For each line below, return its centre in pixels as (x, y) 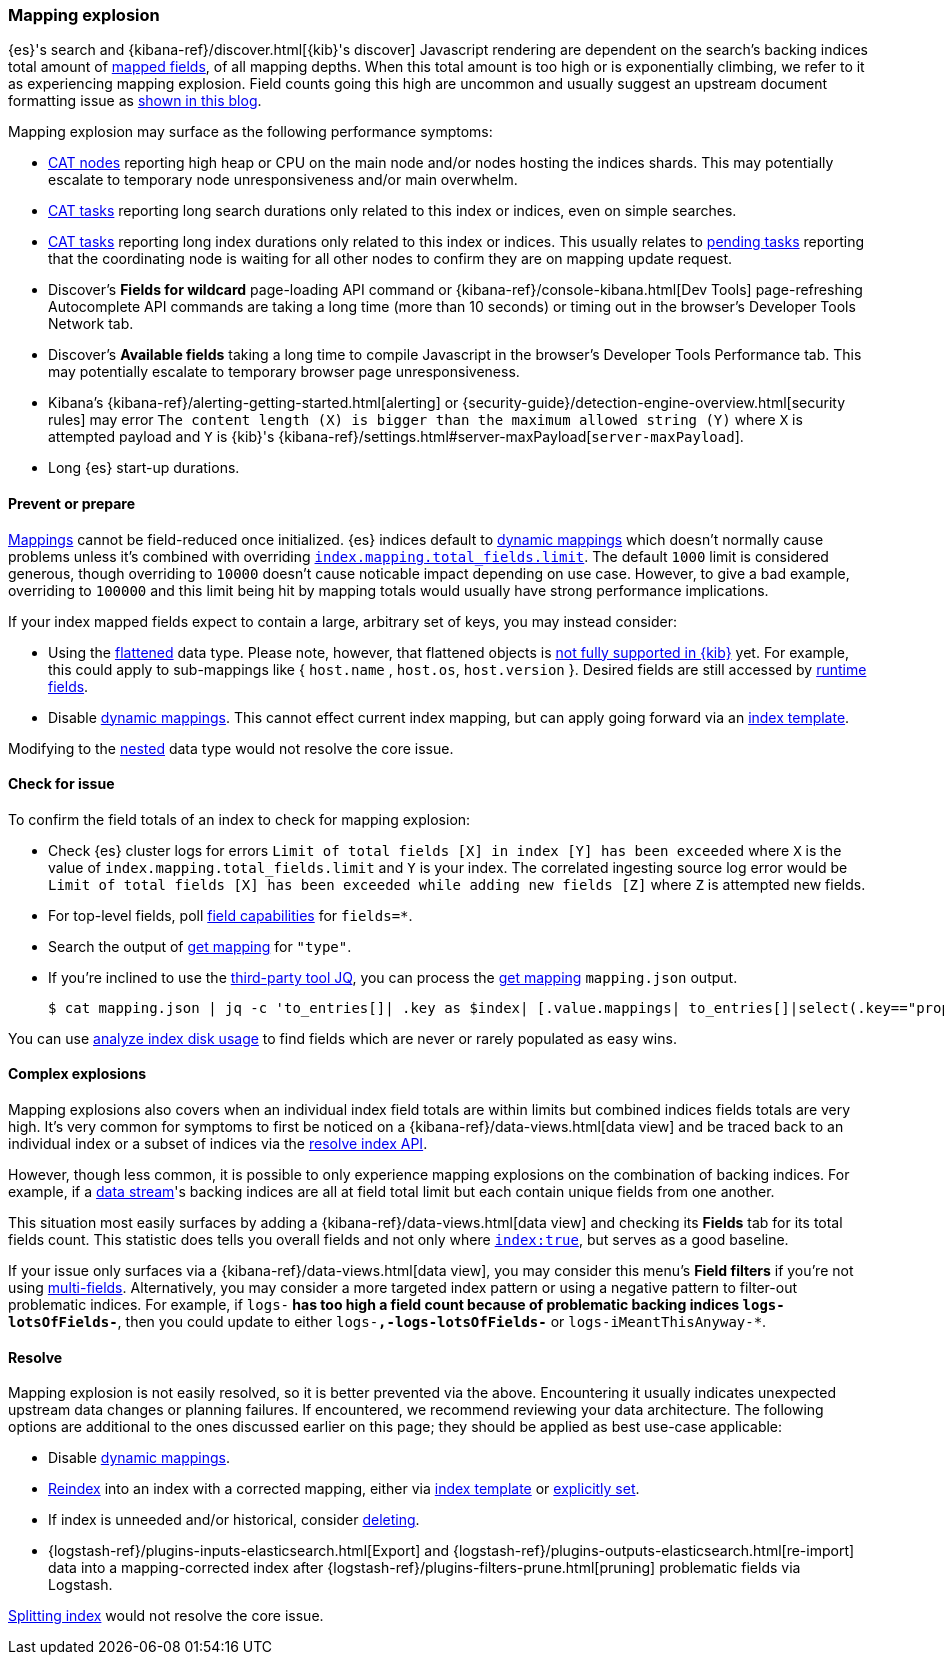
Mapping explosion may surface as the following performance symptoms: (250, 132)
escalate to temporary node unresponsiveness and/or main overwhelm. (283, 180)
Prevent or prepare (72, 503)
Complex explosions (77, 1074)
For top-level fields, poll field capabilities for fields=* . (230, 915)
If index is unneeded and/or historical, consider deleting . (234, 1520)
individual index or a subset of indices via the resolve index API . (218, 1144)
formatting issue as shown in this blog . (135, 101)
